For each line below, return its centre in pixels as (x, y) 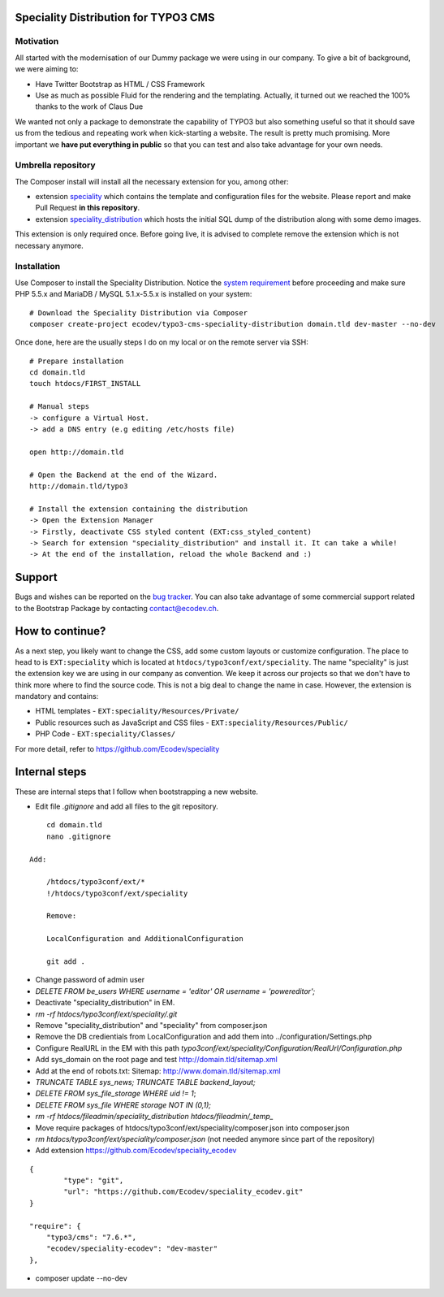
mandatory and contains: (57, 696)
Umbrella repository (56, 165)
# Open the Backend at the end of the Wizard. (124, 475)
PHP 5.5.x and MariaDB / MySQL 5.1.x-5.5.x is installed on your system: (134, 294)
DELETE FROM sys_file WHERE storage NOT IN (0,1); (123, 1104)
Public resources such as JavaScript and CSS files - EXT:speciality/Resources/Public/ (192, 722)
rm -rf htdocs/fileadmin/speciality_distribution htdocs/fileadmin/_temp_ (154, 1117)
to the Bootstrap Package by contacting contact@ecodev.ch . (117, 608)
